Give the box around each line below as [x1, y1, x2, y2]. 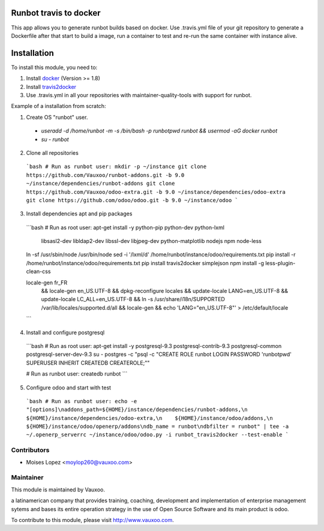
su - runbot [41, 136, 69, 143]
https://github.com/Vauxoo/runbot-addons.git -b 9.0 [26, 172, 185, 178]
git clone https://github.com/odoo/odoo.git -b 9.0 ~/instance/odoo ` [26, 197, 238, 203]
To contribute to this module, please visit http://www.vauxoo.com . [11, 516, 174, 523]
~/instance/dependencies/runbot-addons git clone [26, 180, 175, 187]
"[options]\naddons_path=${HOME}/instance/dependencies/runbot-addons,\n [26, 406, 248, 413]
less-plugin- [265, 259, 296, 266]
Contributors [11, 446, 50, 454]
